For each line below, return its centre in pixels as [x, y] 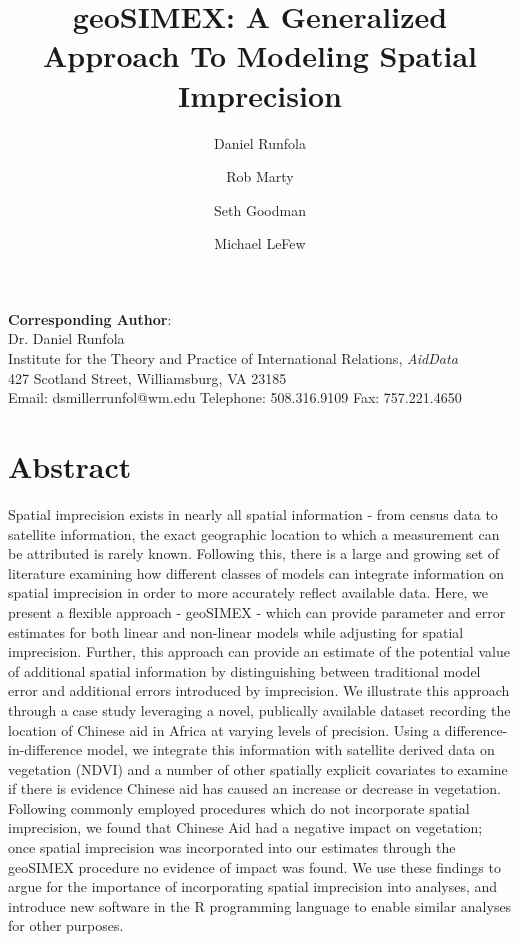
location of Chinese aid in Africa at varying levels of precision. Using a [224, 729]
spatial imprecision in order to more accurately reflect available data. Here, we [248, 592]
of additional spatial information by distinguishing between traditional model [244, 670]
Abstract [70, 466]
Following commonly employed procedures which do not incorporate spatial [239, 807]
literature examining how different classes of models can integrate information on [256, 572]
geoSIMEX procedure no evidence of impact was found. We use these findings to [254, 866]
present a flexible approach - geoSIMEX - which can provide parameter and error [257, 611]
